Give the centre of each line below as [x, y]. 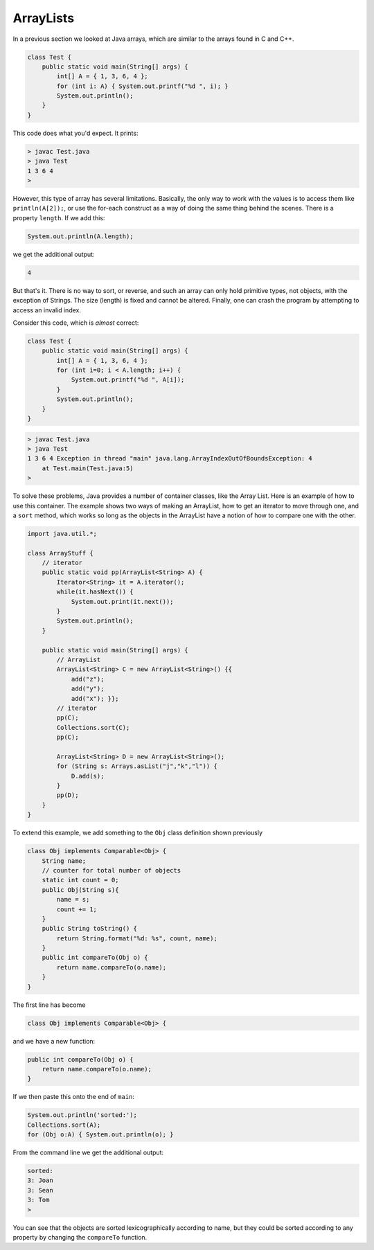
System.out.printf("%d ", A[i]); [128, 380]
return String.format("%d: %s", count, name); [137, 938]
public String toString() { [90, 929]
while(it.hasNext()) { [95, 592]
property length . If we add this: [59, 217]
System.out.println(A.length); [81, 236]
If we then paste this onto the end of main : [74, 1097]
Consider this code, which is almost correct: [76, 323]
